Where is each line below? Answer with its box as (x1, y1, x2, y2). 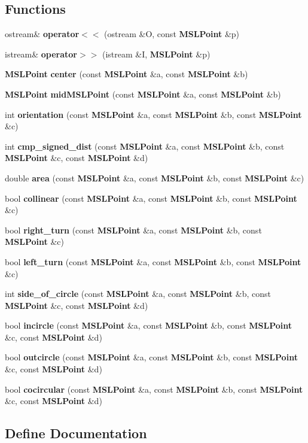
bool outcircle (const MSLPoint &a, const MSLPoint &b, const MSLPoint (5, 351, 298, 363)
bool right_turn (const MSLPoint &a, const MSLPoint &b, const (5, 223, 262, 236)
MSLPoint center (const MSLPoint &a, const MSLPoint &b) (5, 68, 248, 80)
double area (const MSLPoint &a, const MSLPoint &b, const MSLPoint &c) (5, 171, 304, 184)
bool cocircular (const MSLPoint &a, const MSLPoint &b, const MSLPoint (5, 383, 303, 395)
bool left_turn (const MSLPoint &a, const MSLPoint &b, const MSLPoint (5, 255, 301, 268)
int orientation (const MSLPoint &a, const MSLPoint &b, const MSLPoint (5, 108, 302, 120)
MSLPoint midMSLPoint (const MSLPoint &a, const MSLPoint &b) (5, 87, 281, 100)
